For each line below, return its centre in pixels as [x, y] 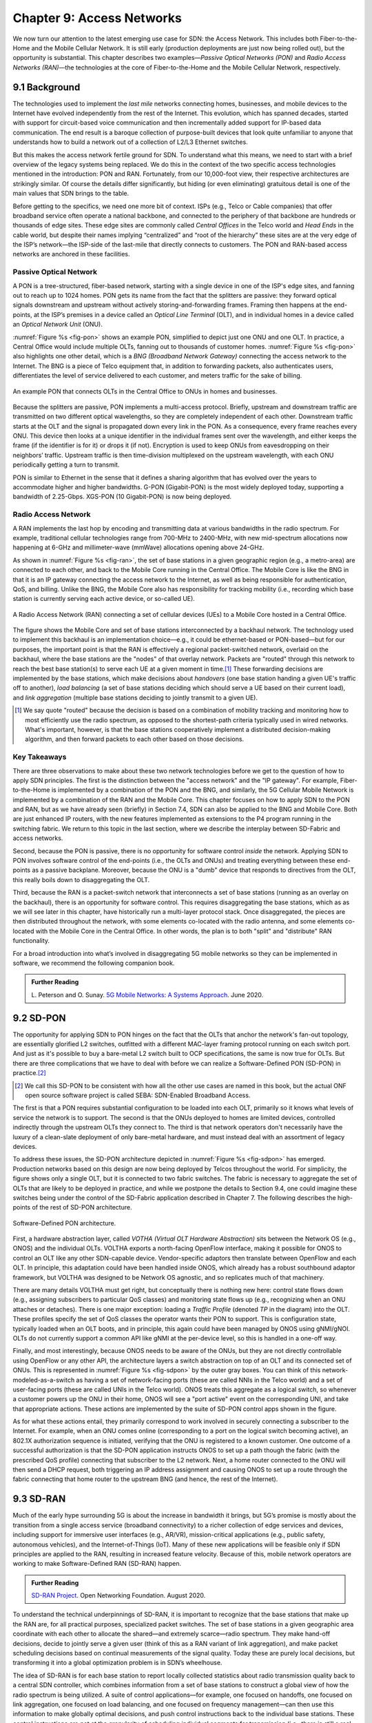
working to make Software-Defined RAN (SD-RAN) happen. [97, 1564]
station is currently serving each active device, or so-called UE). [104, 599]
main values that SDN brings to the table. [71, 194]
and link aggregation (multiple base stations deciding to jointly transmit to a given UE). [135, 697]
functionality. [31, 941]
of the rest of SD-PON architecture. [82, 1207]
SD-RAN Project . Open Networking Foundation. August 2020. [118, 1595]
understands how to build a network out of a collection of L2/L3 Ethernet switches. [130, 142]
